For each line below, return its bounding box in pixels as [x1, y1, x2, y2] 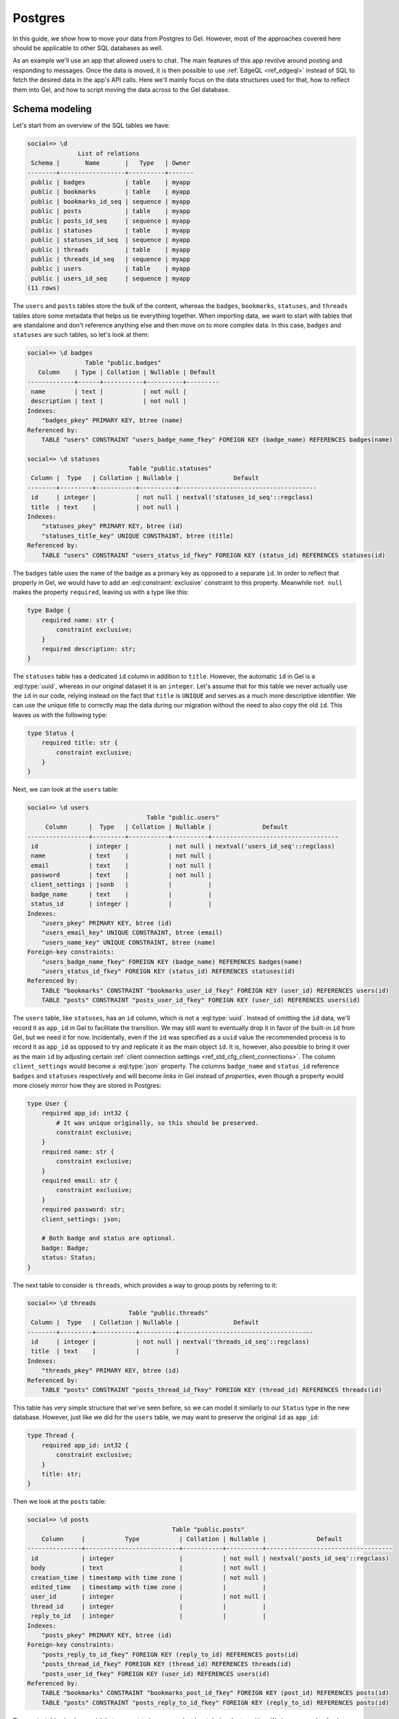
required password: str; [41, 1205, 126, 1214]
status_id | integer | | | [31, 900, 212, 908]
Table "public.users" [146, 813, 220, 821]
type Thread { [27, 1432, 75, 1440]
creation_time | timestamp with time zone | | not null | [31, 1573, 266, 1581]
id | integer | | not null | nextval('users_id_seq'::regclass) [31, 842, 336, 850]
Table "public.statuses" [128, 465, 212, 472]
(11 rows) [27, 284, 60, 292]
